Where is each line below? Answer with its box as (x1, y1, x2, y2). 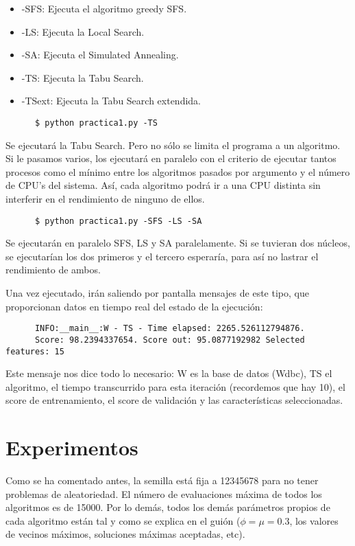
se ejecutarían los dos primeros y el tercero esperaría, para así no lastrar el (5, 249, 319, 263)
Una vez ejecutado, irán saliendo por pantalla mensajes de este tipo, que (5, 286, 309, 300)
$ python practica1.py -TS (34, 117, 158, 128)
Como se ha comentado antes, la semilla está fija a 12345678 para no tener (5, 473, 319, 488)
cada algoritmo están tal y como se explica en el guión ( (5, 513, 241, 527)
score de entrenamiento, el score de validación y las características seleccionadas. (5, 393, 343, 407)
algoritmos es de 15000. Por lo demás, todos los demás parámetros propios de (5, 500, 330, 514)
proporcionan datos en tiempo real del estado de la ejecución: (5, 299, 263, 313)
